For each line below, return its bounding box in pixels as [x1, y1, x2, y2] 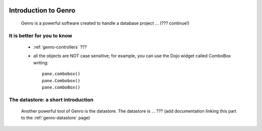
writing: [33, 59, 49, 65]
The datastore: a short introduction [9, 96, 94, 103]
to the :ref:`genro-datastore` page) [21, 115, 90, 121]
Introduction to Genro [9, 6, 76, 15]
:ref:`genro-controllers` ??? [33, 44, 87, 50]
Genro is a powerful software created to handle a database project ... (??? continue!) [21, 20, 190, 26]
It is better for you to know [9, 32, 72, 39]
